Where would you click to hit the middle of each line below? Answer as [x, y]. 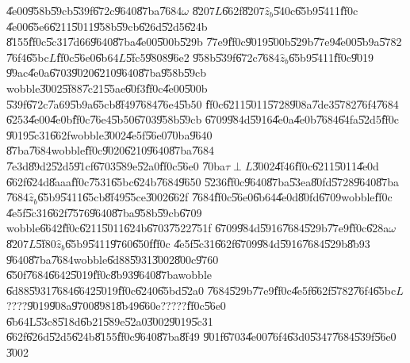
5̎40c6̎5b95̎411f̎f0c [316, 10]
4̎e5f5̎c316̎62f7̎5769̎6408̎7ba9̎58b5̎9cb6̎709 [104, 212]
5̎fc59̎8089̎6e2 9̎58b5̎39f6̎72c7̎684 [203, 57]
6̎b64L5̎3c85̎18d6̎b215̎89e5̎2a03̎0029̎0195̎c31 [110, 321]
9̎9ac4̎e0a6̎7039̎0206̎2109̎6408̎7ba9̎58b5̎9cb [106, 73]
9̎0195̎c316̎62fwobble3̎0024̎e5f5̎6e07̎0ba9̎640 [109, 134]
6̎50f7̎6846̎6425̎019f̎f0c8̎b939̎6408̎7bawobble [109, 275]
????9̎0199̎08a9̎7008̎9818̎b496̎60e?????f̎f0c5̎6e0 [116, 306]
